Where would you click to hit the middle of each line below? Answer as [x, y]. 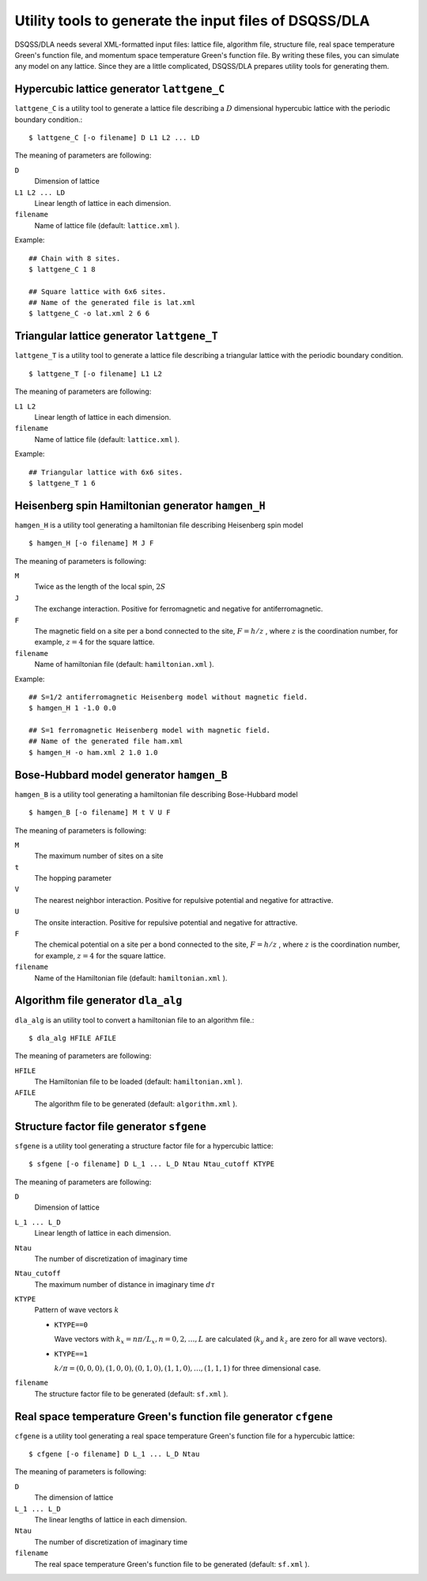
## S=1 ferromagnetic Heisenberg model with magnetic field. [149, 730]
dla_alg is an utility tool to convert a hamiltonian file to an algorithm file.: [134, 1020]
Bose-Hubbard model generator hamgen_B [121, 775]
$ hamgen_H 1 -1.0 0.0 [73, 708]
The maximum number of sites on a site [99, 856]
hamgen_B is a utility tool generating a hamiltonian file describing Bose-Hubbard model [156, 794]
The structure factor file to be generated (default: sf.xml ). [131, 1393]
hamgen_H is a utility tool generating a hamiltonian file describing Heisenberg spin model [159, 525]
